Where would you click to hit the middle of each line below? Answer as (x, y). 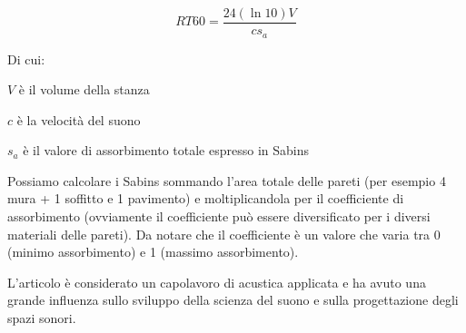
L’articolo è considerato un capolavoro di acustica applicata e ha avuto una (217, 282)
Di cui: (26, 59)
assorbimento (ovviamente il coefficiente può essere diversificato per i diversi (219, 216)
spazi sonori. (42, 318)
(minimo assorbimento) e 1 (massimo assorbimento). (153, 252)
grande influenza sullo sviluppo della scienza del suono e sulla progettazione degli (233, 300)
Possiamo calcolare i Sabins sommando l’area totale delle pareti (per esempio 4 (227, 180)
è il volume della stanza (84, 89)
